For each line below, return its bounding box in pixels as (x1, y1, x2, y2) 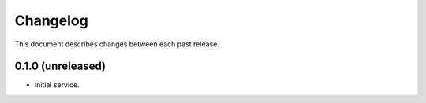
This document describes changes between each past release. (14, 39, 220, 49)
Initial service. (34, 80, 80, 90)
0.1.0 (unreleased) (14, 60, 106, 73)
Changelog (14, 12, 88, 29)
